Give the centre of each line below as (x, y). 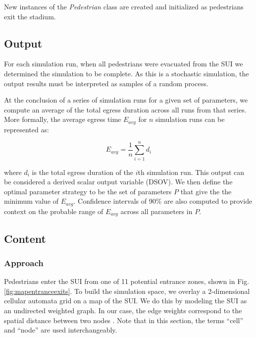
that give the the (206, 191)
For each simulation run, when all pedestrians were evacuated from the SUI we (124, 64)
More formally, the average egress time (63, 119)
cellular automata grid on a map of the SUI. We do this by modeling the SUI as (126, 301)
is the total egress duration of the (83, 172)
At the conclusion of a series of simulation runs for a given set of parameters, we (126, 100)
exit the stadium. (30, 16)
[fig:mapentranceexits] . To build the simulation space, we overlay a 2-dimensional (127, 291)
